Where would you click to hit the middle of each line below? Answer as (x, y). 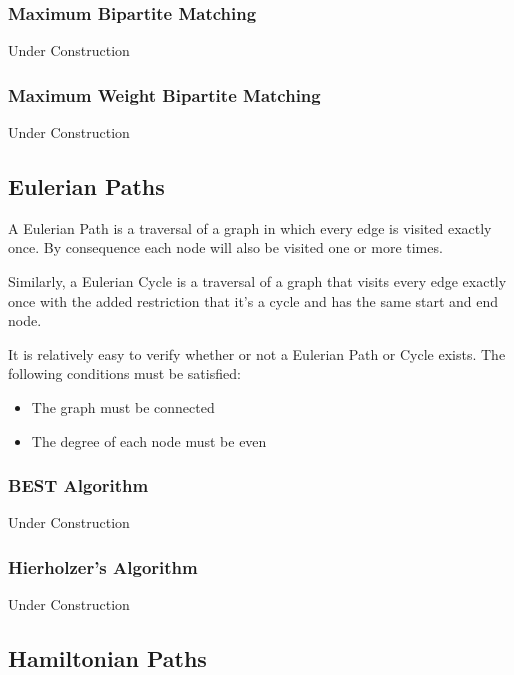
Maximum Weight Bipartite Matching (164, 94)
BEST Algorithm (78, 485)
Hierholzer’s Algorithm (103, 566)
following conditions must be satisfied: (124, 373)
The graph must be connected (123, 406)
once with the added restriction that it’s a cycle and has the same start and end (253, 300)
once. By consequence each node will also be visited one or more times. (225, 247)
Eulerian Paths (86, 186)
